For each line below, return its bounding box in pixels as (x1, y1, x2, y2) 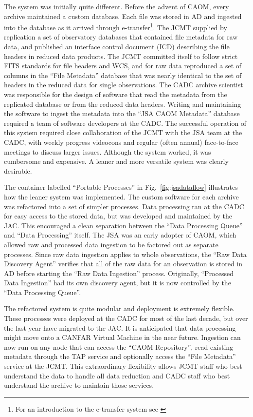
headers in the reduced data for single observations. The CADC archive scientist (4, 79, 243, 90)
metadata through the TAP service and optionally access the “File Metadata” (4, 351, 236, 361)
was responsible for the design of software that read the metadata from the (4, 89, 227, 99)
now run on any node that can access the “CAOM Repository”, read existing (4, 341, 234, 352)
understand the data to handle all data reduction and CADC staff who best (4, 370, 230, 380)
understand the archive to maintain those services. (4, 380, 154, 390)
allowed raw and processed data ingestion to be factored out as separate (4, 239, 218, 249)
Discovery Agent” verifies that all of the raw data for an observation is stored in (4, 258, 243, 269)
